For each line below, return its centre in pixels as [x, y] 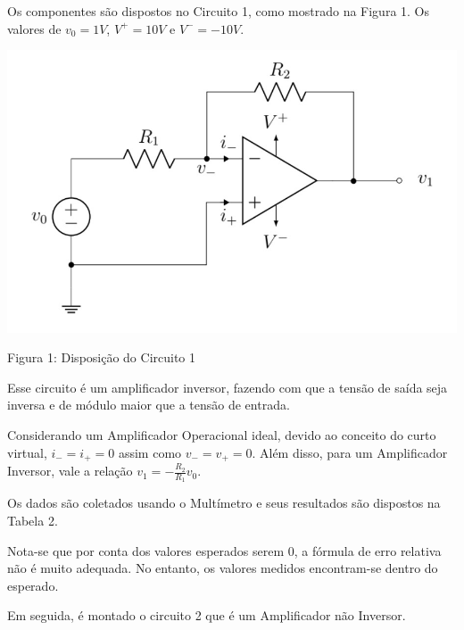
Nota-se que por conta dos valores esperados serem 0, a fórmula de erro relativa [224, 550]
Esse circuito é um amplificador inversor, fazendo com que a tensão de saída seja [228, 387]
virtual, [27, 452]
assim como [150, 452]
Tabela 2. [33, 520]
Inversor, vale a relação [70, 471]
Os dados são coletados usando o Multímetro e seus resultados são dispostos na [224, 503]
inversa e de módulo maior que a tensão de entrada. [149, 405]
